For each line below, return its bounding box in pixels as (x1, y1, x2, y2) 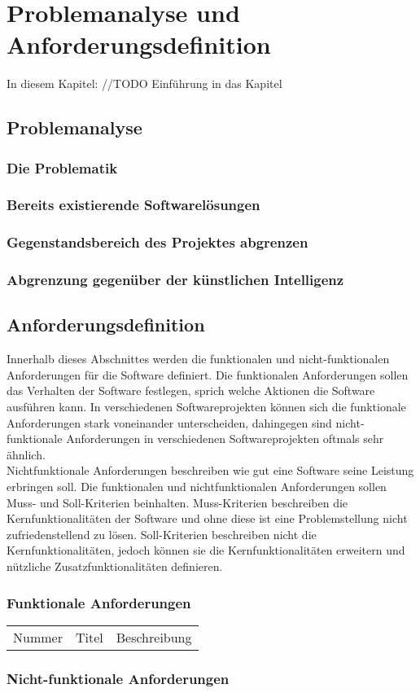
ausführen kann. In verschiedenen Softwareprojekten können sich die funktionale (7, 398, 406, 415)
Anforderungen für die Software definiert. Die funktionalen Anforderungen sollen (7, 366, 409, 383)
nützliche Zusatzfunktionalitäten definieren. (7, 557, 223, 574)
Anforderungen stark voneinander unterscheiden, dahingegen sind (7, 414, 332, 431)
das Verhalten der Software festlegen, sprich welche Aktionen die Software (7, 382, 375, 399)
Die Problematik (7, 157, 118, 178)
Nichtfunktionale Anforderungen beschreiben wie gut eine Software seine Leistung (7, 462, 414, 479)
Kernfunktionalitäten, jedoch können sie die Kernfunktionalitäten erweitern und (7, 542, 405, 559)
